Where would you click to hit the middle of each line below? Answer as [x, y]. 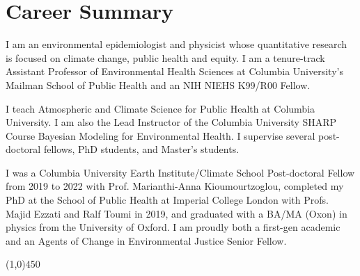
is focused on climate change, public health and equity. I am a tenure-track [165, 57]
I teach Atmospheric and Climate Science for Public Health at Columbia [161, 108]
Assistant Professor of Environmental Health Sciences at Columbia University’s [174, 71]
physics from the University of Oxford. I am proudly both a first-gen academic [173, 227]
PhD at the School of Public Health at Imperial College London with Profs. [167, 200]
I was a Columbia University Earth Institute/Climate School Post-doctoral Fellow [180, 172]
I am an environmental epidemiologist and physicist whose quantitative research [177, 44]
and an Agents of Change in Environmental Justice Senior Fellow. [146, 240]
